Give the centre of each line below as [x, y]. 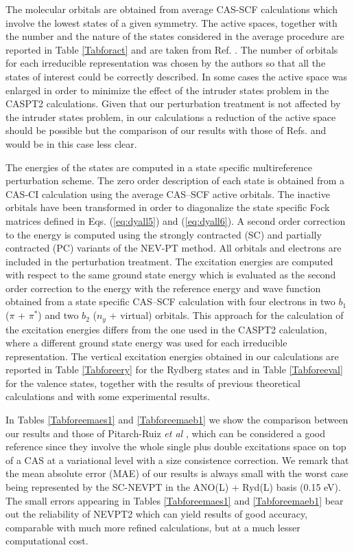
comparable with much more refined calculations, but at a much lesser [153, 527]
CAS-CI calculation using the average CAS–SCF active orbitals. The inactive [168, 194]
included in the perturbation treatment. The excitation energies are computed [169, 261]
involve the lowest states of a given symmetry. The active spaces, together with [172, 22]
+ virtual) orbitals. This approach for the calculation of [226, 315]
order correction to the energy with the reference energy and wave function [163, 288]
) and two [58, 315]
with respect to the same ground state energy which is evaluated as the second [171, 275]
